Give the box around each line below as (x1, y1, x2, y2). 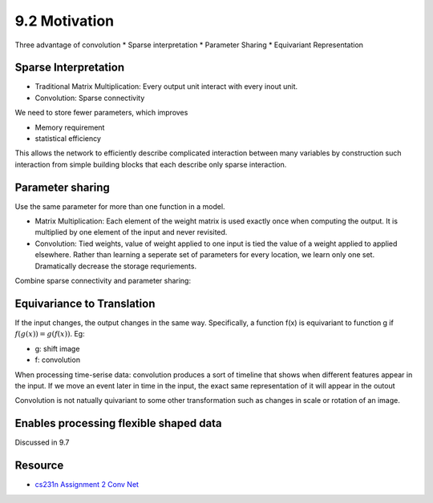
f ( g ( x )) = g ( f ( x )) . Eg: (14, 329, 85, 339)
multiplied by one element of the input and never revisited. (34, 227, 228, 237)
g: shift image (34, 344, 80, 353)
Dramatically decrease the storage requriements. (34, 261, 196, 271)
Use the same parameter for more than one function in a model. (14, 201, 225, 211)
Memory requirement (34, 123, 105, 132)
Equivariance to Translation (14, 296, 156, 310)
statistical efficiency (34, 134, 102, 143)
